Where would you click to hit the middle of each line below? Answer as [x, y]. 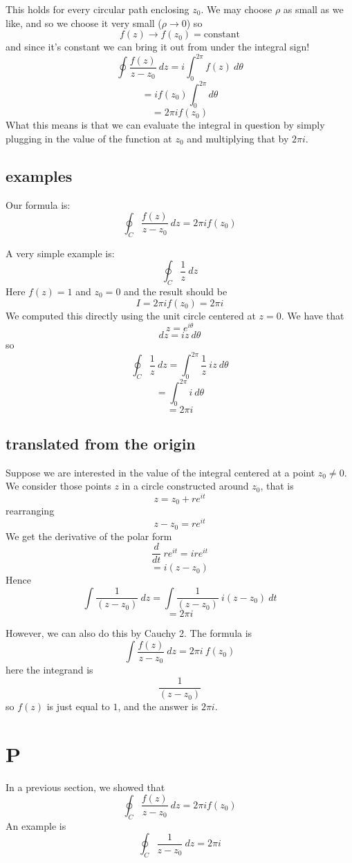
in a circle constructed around [185, 486]
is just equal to [78, 706]
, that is [277, 486]
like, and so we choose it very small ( [84, 22]
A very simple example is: [60, 253]
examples [39, 175]
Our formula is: [38, 204]
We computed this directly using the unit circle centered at [131, 315]
